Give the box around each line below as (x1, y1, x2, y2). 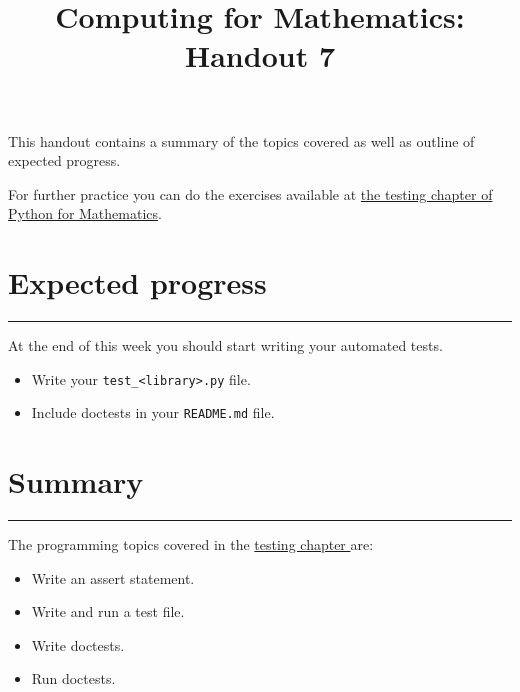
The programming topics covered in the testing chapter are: (8, 534, 374, 555)
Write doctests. (31, 634, 125, 655)
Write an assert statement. (31, 567, 195, 588)
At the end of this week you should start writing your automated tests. (8, 335, 443, 356)
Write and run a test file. (31, 601, 185, 622)
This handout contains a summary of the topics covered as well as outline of (8, 130, 475, 151)
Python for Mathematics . (8, 203, 162, 224)
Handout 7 (185, 35, 335, 76)
